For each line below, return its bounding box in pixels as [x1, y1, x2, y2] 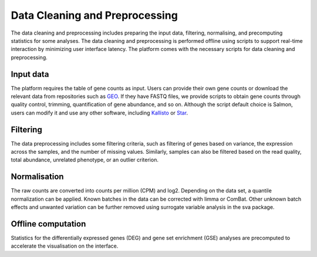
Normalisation [11, 172, 64, 182]
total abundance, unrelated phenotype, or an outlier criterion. [11, 156, 158, 164]
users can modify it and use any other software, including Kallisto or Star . [11, 109, 188, 116]
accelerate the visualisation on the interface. [11, 242, 119, 249]
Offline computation [11, 219, 86, 229]
